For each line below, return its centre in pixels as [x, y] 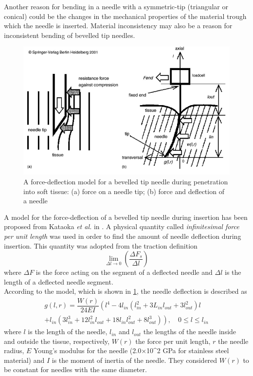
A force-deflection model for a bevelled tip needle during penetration [126, 182]
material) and [24, 360]
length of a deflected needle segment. [59, 281]
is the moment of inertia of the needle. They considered [135, 360]
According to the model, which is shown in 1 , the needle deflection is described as [126, 291]
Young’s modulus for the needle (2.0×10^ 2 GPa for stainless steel [131, 350]
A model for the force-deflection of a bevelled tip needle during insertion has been [126, 217]
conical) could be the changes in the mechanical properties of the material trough [125, 16]
